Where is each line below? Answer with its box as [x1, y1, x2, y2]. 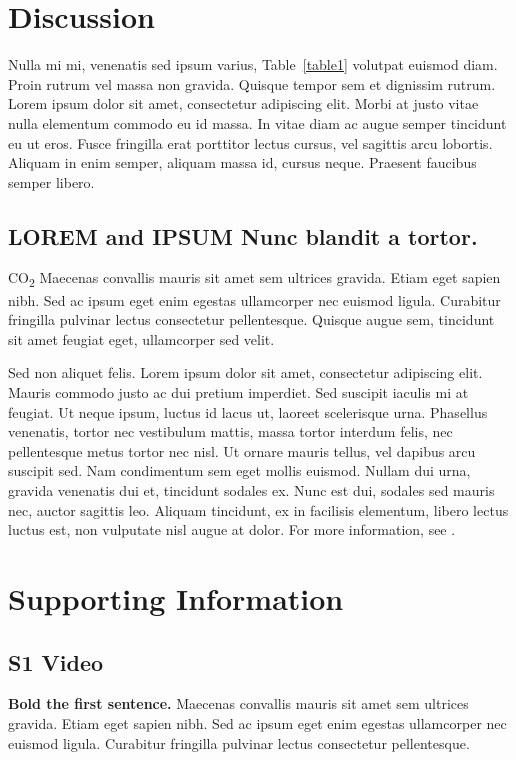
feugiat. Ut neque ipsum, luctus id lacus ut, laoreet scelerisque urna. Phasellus [8, 401, 488, 422]
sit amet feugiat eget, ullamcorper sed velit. [8, 328, 275, 349]
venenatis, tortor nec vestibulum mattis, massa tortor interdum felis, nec [8, 421, 453, 442]
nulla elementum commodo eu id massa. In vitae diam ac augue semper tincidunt [8, 112, 507, 133]
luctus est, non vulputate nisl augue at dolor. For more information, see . [8, 519, 456, 540]
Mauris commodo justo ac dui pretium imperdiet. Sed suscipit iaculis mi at [8, 381, 469, 402]
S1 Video [8, 646, 104, 677]
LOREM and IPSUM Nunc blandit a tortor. [8, 220, 478, 251]
